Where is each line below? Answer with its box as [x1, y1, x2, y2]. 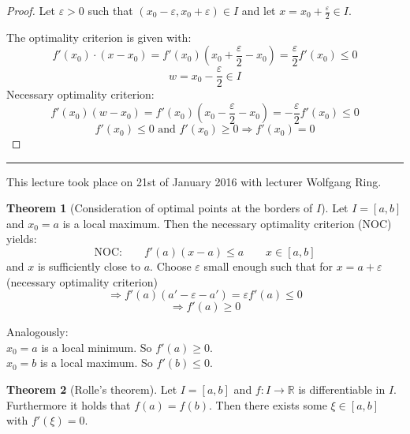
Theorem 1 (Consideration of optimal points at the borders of [6, 200, 313, 216]
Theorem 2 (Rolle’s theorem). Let [6, 381, 177, 398]
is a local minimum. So [41, 339, 152, 355]
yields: [6, 230, 37, 247]
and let [241, 2, 276, 18]
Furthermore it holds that [6, 396, 131, 413]
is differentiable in [298, 381, 386, 398]
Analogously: [6, 324, 69, 340]
